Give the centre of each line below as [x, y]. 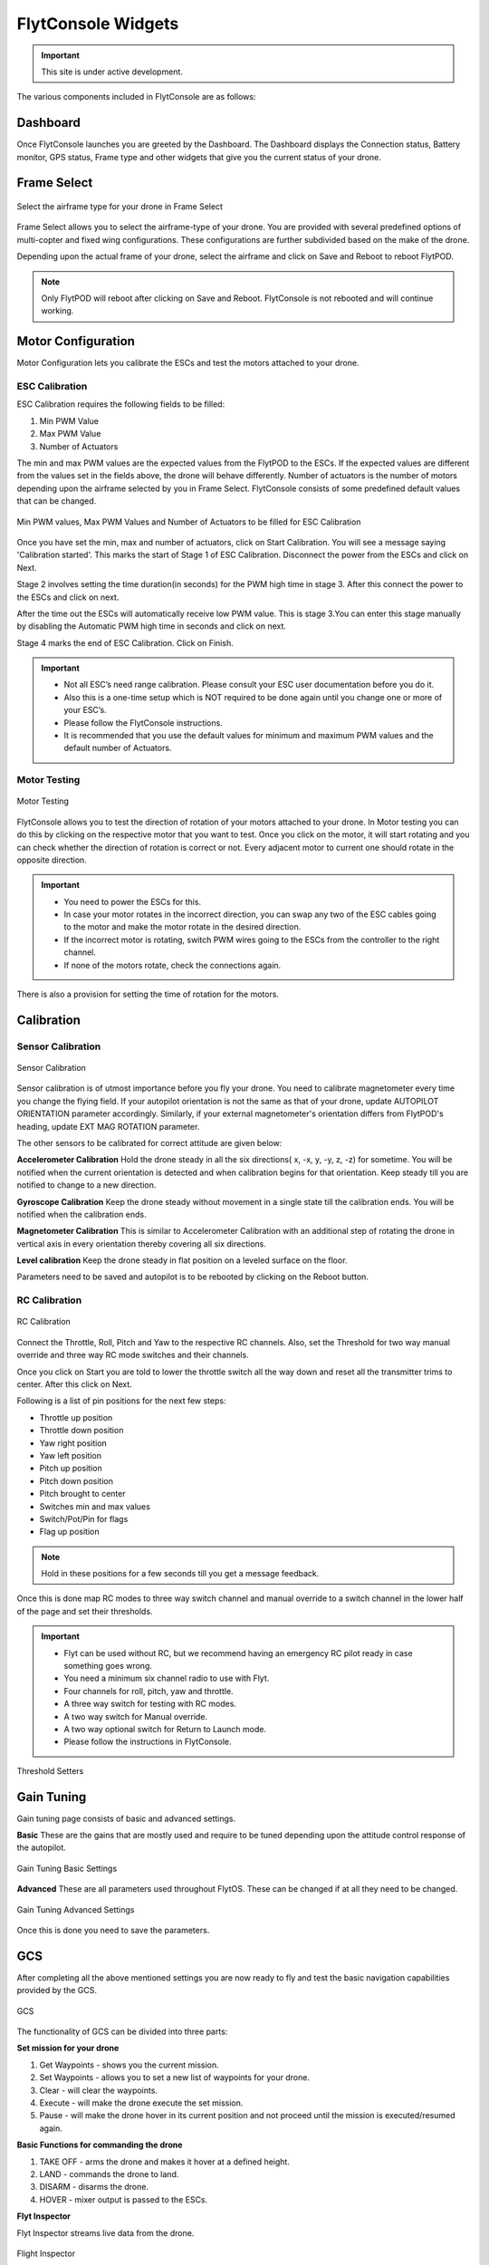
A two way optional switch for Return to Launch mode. [165, 1729]
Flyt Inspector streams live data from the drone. [105, 2232]
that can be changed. [57, 501]
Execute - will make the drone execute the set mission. [141, 2103]
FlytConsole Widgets [98, 24]
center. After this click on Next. [75, 1384]
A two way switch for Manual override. [136, 1716]
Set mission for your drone [68, 2048]
